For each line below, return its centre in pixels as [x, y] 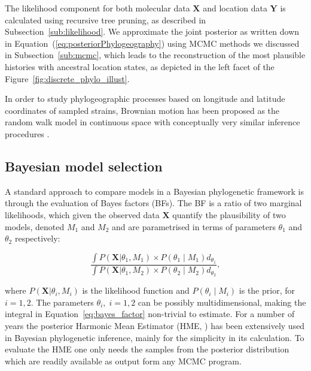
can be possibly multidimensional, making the [222, 302]
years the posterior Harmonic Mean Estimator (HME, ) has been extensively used [155, 326]
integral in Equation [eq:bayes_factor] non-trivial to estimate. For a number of [150, 314]
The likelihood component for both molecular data [97, 8]
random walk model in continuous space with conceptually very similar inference [153, 122]
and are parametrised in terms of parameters [194, 226]
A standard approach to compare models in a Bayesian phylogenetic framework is [155, 191]
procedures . [27, 133]
